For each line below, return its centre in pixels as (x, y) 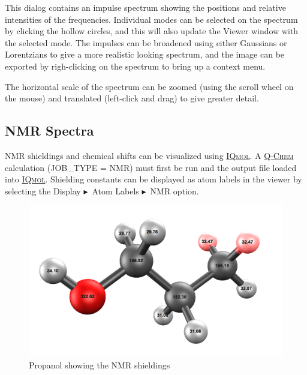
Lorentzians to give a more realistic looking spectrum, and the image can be (145, 54)
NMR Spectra (49, 130)
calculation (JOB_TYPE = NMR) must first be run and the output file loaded (151, 167)
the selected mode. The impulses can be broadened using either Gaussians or (146, 42)
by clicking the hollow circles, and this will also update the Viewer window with (152, 31)
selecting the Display (43, 190)
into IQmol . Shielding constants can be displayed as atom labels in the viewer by (153, 179)
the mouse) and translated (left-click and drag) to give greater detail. (132, 98)
